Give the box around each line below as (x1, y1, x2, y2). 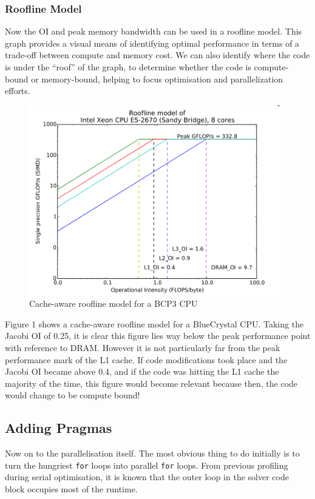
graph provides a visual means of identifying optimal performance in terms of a (5, 36, 300, 49)
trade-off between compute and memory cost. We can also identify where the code (5, 49, 310, 61)
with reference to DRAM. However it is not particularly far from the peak (5, 341, 280, 354)
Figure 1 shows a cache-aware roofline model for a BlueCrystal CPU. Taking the (5, 317, 304, 330)
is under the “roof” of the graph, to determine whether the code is (5, 61, 251, 73)
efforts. (5, 84, 30, 97)
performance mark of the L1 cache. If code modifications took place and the (5, 353, 288, 366)
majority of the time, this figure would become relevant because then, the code (5, 377, 298, 389)
